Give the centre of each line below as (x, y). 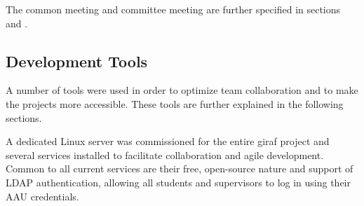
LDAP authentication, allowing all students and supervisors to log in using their (178, 182)
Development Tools (77, 61)
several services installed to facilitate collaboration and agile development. (165, 154)
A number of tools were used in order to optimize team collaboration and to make (182, 90)
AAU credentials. (42, 196)
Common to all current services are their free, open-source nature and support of (180, 169)
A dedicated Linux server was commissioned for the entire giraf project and (168, 141)
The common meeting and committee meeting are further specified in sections (173, 9)
